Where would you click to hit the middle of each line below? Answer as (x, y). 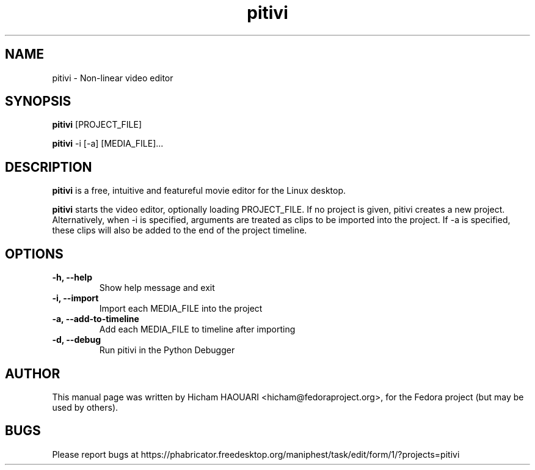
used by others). (85, 407)
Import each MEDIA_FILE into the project (181, 309)
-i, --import (75, 298)
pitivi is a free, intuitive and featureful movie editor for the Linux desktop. (199, 191)
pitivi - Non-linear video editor (113, 78)
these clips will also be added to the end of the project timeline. (180, 230)
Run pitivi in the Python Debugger (167, 350)
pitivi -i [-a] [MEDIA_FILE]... (108, 144)
